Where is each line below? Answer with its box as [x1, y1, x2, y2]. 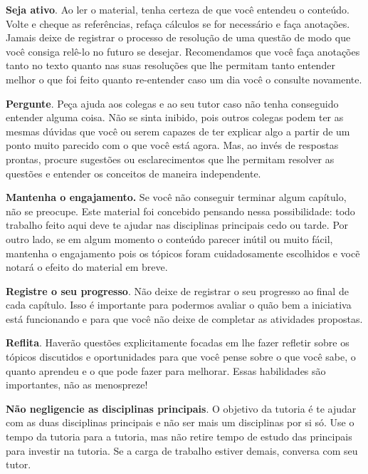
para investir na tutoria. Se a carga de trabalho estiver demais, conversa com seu [6, 443, 358, 458]
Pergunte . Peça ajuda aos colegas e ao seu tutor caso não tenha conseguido [6, 96, 339, 110]
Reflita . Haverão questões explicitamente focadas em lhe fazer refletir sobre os [6, 335, 349, 350]
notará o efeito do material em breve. [6, 259, 168, 274]
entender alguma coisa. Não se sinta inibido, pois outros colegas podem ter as [6, 110, 344, 125]
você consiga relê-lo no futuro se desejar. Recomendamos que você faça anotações [6, 43, 360, 58]
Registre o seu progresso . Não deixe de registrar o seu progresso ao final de [6, 283, 349, 298]
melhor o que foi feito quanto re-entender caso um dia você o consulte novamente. [6, 71, 362, 86]
